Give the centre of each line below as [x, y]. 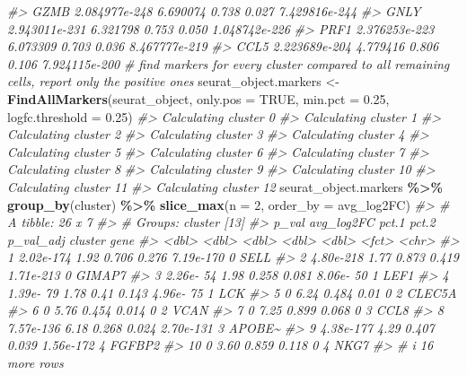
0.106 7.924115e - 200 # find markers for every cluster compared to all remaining [229, 63]
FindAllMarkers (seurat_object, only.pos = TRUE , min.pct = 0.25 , [198, 98]
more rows [35, 362]
